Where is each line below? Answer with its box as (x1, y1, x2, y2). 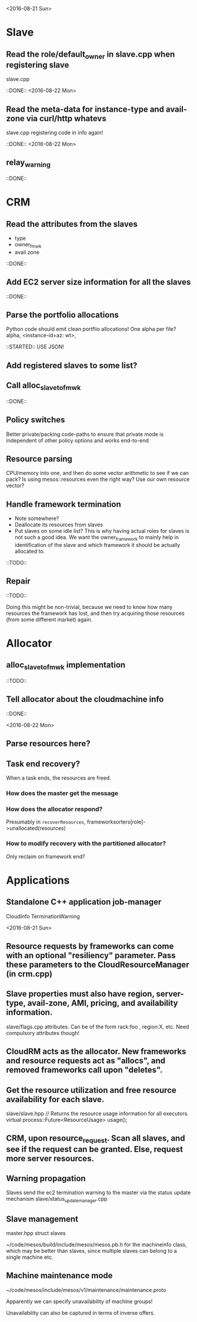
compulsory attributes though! (6, 1029, 80, 1036)
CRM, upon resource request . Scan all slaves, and (6, 1134, 185, 1145)
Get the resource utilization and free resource (6, 1085, 176, 1095)
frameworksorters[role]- (86, 818, 146, 826)
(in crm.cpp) (6, 969, 53, 979)
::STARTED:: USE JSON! (6, 343, 65, 350)
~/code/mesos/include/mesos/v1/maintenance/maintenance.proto (6, 1286, 166, 1293)
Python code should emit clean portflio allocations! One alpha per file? (6, 325, 176, 333)
